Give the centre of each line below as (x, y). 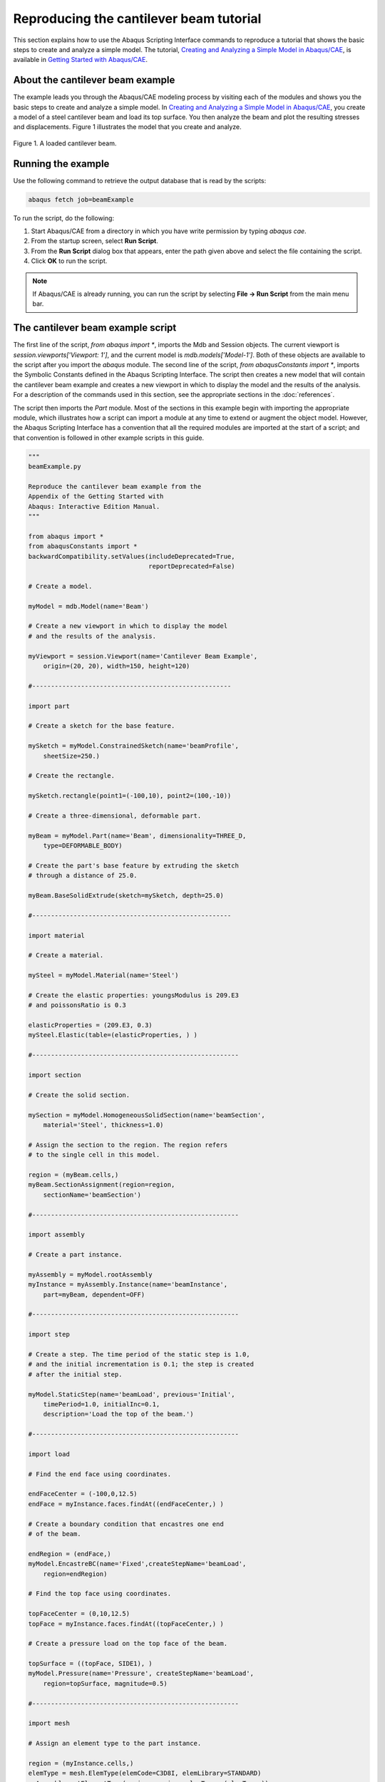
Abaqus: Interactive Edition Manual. (94, 506)
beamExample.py (55, 467)
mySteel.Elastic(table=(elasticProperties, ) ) (113, 1035)
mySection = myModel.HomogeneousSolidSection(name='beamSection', (147, 1115)
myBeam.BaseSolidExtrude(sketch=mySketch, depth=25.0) (126, 896)
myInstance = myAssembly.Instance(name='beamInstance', (128, 1284)
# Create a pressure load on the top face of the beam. (128, 1644)
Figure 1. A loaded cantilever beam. (65, 143)
